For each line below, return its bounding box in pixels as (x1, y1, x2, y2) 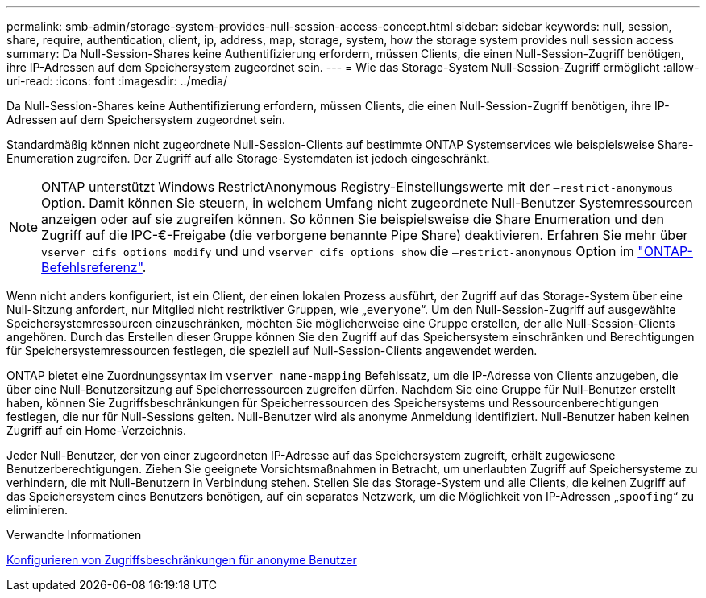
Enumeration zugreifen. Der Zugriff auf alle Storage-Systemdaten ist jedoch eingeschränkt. (6, 151, 490, 165)
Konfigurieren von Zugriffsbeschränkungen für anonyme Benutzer (6, 553, 357, 567)
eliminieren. (6, 503, 68, 517)
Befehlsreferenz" (41, 259, 143, 275)
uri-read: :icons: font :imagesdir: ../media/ (6, 74, 227, 88)
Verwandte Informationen (6, 528, 142, 542)
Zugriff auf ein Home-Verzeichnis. (6, 423, 187, 437)
